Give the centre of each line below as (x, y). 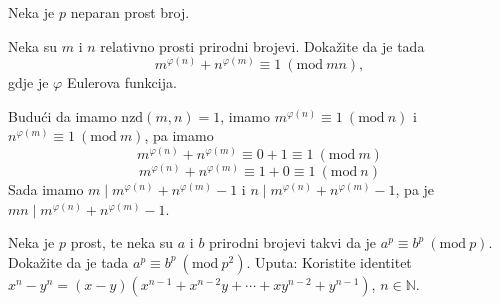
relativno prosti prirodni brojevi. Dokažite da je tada (262, 45)
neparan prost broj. (130, 12)
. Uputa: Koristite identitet (329, 261)
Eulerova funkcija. (121, 82)
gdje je (28, 82)
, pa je (415, 189)
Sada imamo (46, 189)
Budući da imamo (62, 115)
